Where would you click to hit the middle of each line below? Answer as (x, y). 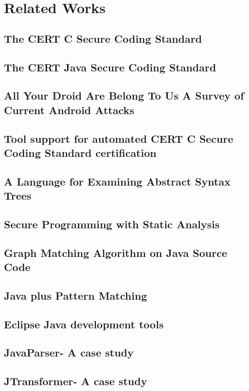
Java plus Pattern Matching (76, 295)
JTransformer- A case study (76, 381)
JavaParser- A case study (69, 352)
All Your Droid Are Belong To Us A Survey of (124, 95)
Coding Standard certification (80, 152)
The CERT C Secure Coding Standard (103, 38)
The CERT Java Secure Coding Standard (110, 67)
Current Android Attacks (69, 110)
